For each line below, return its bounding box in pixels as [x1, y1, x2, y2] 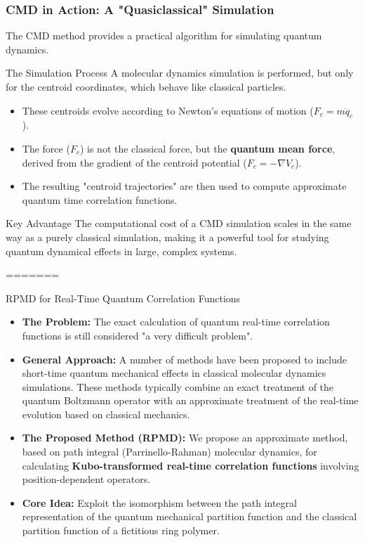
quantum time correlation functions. [22, 192, 178, 207]
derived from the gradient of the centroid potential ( [22, 155, 247, 169]
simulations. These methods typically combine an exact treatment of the [22, 379, 334, 394]
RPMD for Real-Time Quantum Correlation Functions [6, 290, 241, 305]
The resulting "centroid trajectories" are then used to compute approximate [22, 179, 347, 193]
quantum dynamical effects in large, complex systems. [6, 243, 237, 258]
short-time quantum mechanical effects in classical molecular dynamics [22, 366, 326, 380]
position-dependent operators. [22, 472, 151, 486]
